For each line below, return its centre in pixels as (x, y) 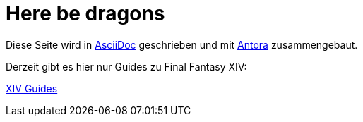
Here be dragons (85, 13)
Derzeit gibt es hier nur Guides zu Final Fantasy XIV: (126, 66)
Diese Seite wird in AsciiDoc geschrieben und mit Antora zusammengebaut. (182, 44)
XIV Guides (32, 88)
